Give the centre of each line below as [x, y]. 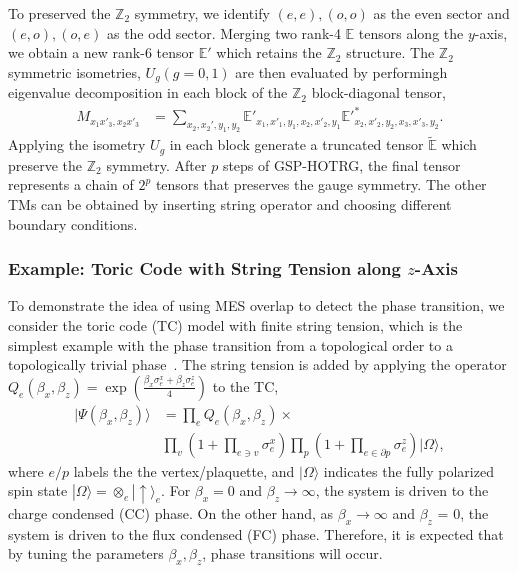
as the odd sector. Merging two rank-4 [223, 32]
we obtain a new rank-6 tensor [101, 52]
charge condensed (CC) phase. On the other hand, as [171, 512]
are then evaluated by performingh [341, 71]
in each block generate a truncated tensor [296, 144]
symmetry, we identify [202, 13]
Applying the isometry [77, 144]
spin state [38, 490]
